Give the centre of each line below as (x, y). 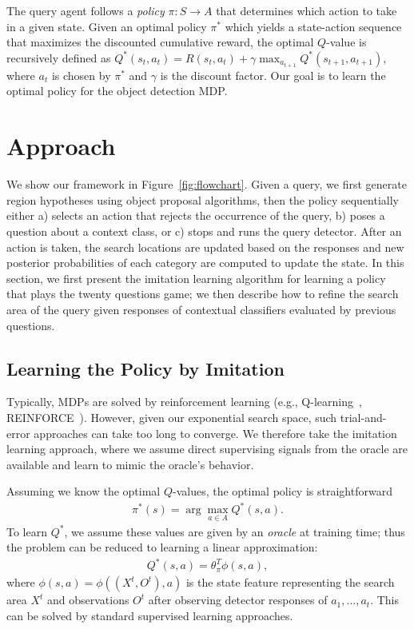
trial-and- (363, 417)
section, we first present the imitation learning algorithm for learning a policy (196, 278)
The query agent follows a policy (86, 10)
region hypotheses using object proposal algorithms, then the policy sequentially (203, 199)
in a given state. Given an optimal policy (107, 26)
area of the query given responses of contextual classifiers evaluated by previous (201, 309)
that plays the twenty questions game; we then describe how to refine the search (203, 294)
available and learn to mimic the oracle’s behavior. (130, 464)
